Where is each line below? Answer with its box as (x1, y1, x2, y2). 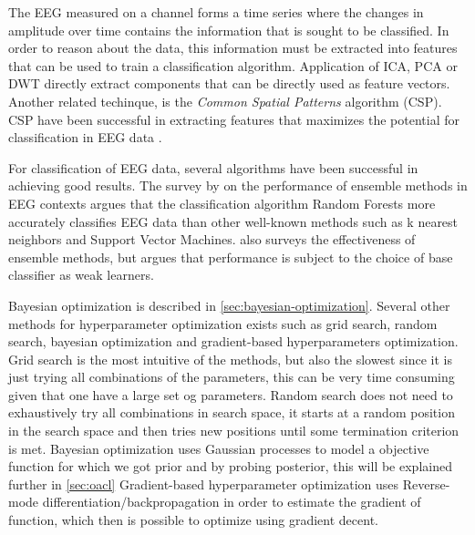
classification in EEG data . (8, 128, 162, 147)
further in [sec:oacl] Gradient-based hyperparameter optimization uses (8, 474, 399, 493)
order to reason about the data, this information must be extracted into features (8, 38, 458, 57)
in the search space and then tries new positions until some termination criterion (8, 421, 460, 440)
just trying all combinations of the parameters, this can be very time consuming (8, 367, 455, 386)
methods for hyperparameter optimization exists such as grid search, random (8, 314, 438, 333)
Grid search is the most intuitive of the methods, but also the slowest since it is (8, 349, 452, 368)
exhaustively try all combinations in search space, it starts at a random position (8, 403, 455, 422)
